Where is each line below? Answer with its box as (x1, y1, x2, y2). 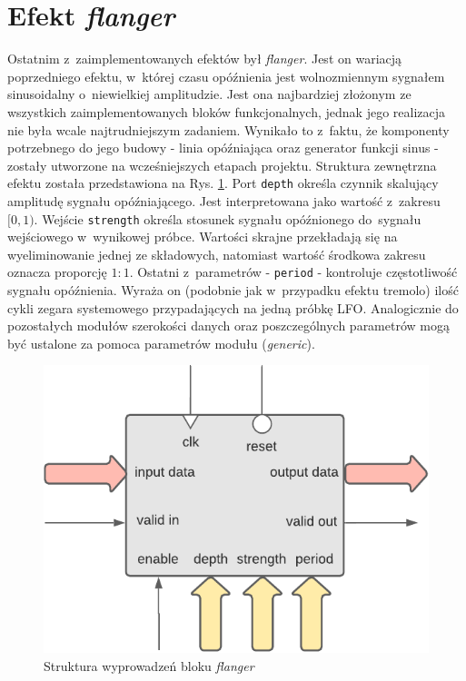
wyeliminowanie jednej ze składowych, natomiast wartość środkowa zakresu (7, 244, 426, 263)
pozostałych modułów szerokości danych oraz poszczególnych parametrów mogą (7, 316, 450, 335)
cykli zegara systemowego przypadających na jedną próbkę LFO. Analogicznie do (7, 298, 459, 317)
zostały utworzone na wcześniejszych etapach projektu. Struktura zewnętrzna (7, 155, 437, 174)
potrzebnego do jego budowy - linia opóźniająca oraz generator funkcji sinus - (7, 138, 439, 157)
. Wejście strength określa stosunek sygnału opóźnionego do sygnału (34, 209, 421, 228)
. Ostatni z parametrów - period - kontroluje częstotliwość (129, 262, 458, 281)
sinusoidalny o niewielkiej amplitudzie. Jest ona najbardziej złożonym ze (7, 84, 411, 104)
